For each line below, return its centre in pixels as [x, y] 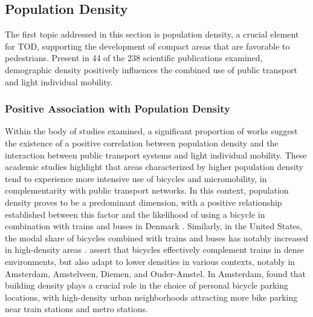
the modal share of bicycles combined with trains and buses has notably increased [156, 237]
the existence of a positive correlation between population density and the [142, 142]
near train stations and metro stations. [76, 309]
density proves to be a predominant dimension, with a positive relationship [144, 202]
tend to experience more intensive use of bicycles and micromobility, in [136, 178]
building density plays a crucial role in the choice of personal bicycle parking [147, 285]
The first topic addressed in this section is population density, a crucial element [152, 34]
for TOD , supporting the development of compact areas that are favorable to [147, 46]
